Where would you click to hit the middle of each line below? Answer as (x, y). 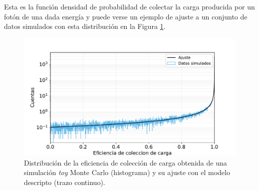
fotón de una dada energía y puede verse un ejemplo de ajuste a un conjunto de (126, 16)
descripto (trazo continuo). (65, 182)
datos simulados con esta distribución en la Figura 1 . (85, 26)
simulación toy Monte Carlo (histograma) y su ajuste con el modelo (127, 172)
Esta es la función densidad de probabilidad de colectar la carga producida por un (129, 6)
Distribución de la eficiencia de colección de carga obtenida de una (126, 162)
